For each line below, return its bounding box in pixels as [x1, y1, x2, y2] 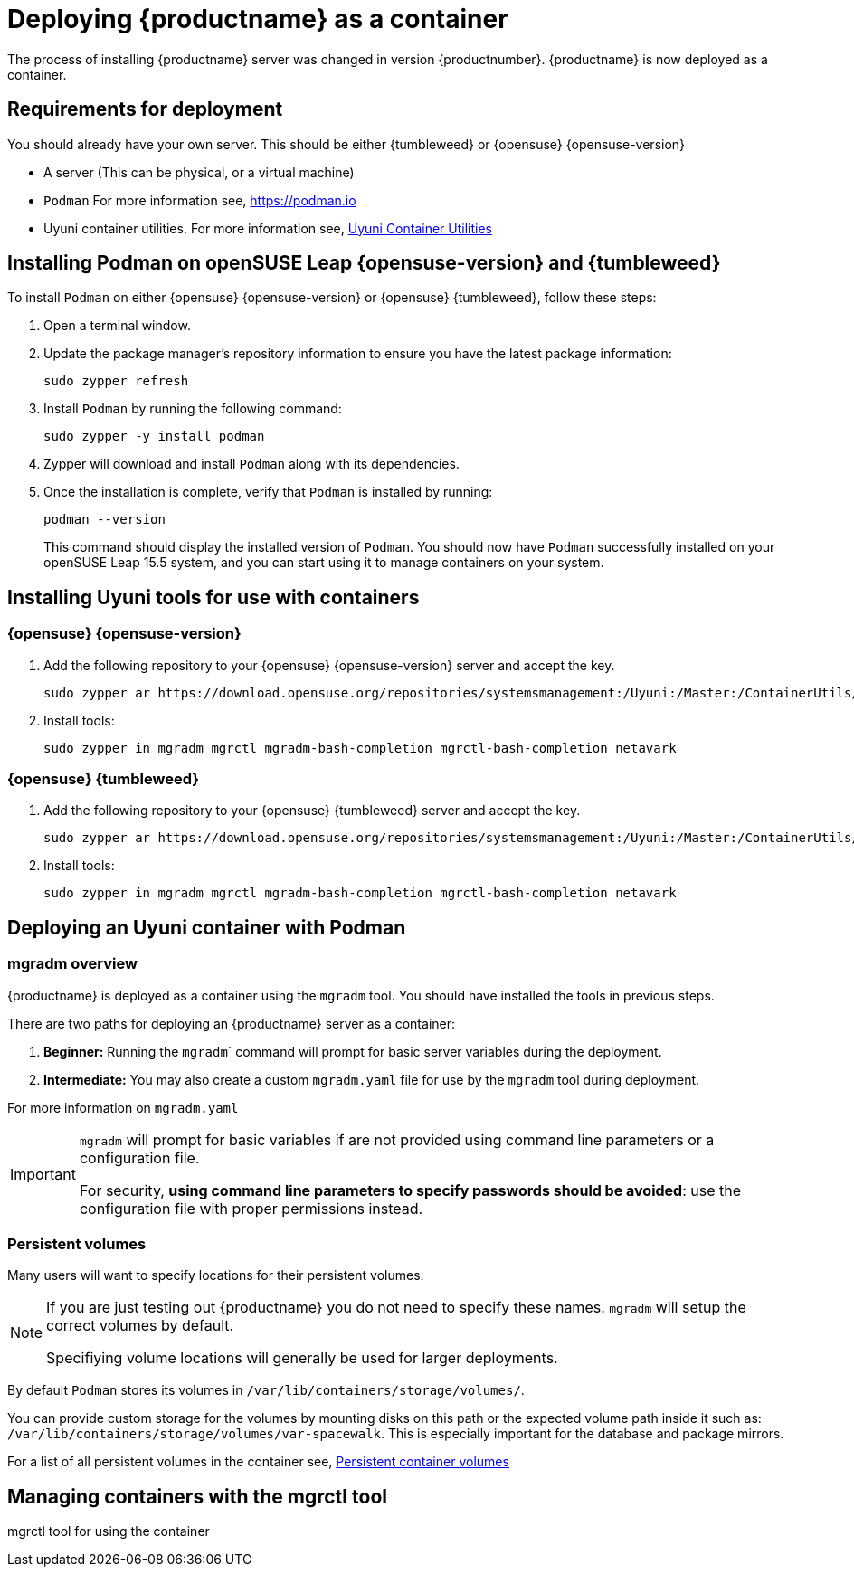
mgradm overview [7, 954, 138, 973]
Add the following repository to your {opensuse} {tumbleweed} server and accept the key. [43, 802, 581, 819]
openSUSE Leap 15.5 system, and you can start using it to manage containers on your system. [43, 555, 604, 571]
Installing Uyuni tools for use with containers [7, 585, 420, 609]
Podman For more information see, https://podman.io [43, 192, 356, 208]
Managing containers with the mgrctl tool [7, 1484, 387, 1508]
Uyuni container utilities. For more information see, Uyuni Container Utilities [43, 220, 493, 236]
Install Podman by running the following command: [43, 401, 342, 417]
